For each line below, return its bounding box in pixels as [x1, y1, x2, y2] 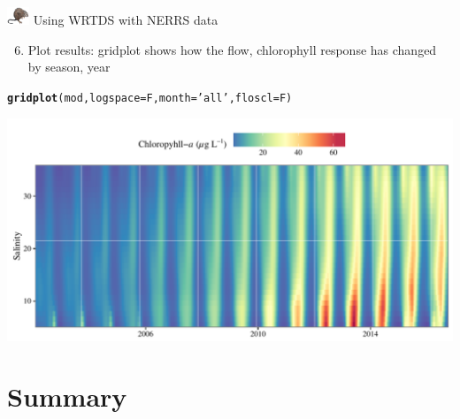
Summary [7, 378, 127, 415]
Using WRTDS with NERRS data [33, 11, 218, 29]
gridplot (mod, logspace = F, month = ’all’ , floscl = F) [7, 91, 293, 104]
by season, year [27, 57, 111, 76]
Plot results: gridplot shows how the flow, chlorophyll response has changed [27, 40, 437, 58]
